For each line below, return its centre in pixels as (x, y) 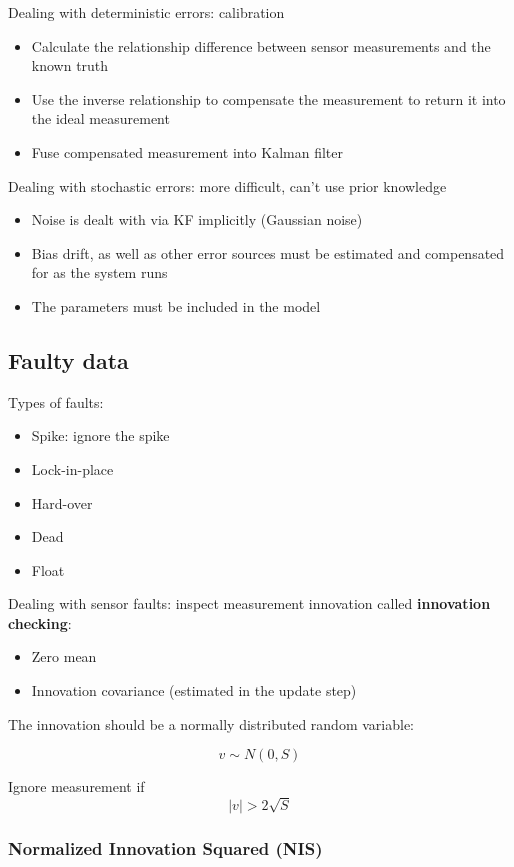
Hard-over (62, 502)
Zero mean (64, 656)
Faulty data (68, 359)
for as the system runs (99, 272)
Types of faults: (56, 401)
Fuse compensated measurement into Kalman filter (187, 151)
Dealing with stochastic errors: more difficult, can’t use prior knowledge (227, 185)
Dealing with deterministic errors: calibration (146, 12)
